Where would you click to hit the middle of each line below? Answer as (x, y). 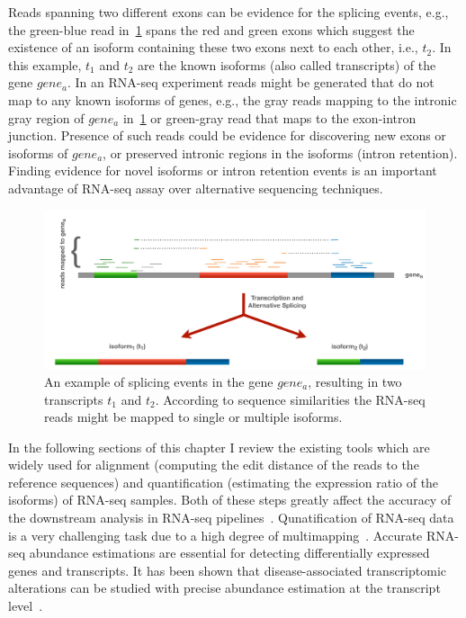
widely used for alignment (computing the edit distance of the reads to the (214, 465)
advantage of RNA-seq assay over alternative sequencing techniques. (196, 188)
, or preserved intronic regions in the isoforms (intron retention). (280, 152)
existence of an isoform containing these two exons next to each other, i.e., (213, 47)
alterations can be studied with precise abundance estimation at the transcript (224, 588)
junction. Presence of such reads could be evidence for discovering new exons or (227, 135)
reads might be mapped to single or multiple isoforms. (193, 417)
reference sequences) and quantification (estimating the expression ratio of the (224, 482)
